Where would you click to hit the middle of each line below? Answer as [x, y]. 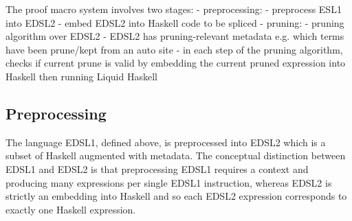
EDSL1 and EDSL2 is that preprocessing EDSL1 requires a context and [157, 168]
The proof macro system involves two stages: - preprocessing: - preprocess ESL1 [174, 9]
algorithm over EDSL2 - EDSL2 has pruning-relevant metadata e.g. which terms [175, 36]
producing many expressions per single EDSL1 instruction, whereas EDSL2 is [169, 182]
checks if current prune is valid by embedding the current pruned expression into [176, 63]
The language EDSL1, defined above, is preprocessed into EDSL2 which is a [166, 142]
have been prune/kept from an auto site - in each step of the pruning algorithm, [174, 49]
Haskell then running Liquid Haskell [81, 76]
